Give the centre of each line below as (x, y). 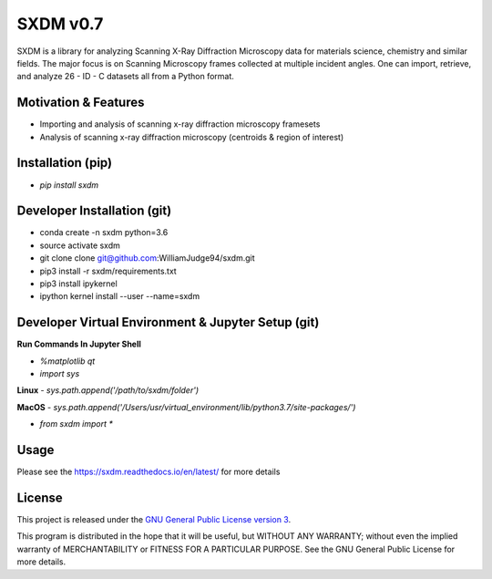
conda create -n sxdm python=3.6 (104, 233)
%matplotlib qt (67, 361)
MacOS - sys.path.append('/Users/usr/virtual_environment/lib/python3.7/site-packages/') (186, 407)
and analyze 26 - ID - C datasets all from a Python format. (125, 77)
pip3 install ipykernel (78, 284)
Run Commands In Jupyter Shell (79, 344)
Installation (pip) (65, 163)
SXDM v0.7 (60, 24)
